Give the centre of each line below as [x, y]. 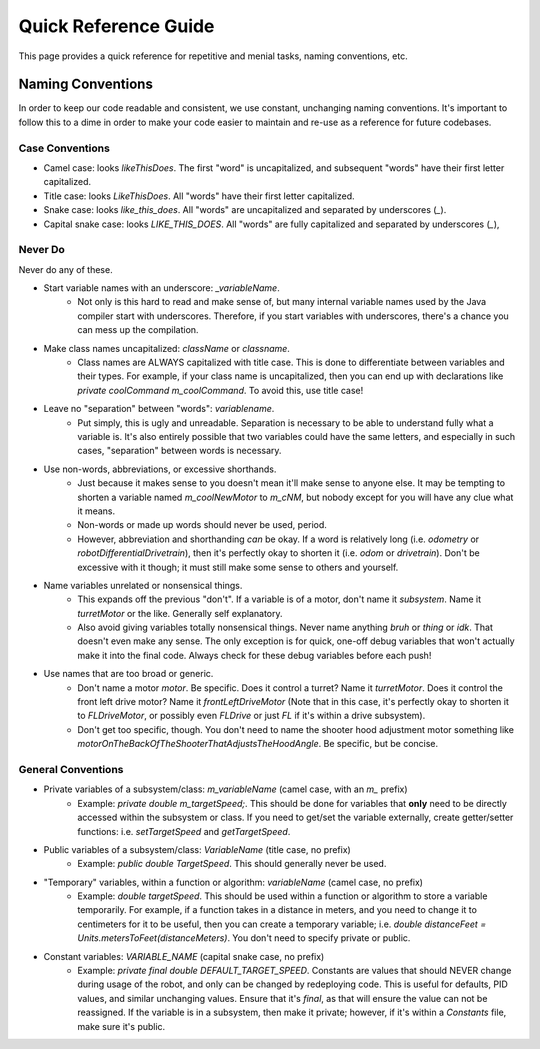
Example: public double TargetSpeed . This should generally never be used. [232, 864]
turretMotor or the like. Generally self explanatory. [180, 613]
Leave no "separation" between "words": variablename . [159, 409]
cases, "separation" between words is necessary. [179, 451]
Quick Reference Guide [116, 26]
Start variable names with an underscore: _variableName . [161, 288]
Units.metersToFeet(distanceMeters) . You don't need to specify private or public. [244, 938]
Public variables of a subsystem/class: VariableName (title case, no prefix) [197, 849]
